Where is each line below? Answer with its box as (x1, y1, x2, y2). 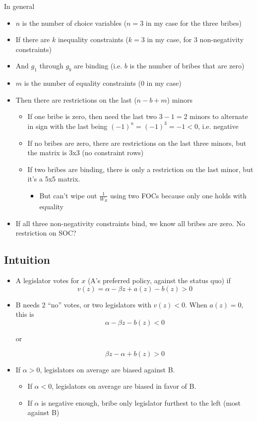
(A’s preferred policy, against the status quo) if (87, 275, 231, 286)
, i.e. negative (198, 120, 239, 131)
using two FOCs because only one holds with (110, 190, 247, 200)
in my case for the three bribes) (145, 17, 242, 28)
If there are (15, 34, 50, 45)
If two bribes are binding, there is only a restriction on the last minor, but (27, 164, 254, 174)
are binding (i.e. (73, 60, 123, 71)
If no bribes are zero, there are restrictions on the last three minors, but (27, 137, 247, 148)
